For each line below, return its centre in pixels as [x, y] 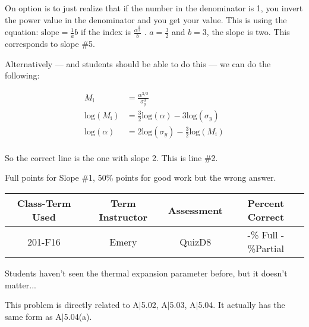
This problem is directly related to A [72, 305]
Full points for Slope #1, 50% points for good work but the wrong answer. [141, 177]
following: [22, 75]
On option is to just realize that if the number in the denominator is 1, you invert [154, 8]
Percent [266, 203]
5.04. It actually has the [242, 305]
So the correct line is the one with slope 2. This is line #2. [111, 157]
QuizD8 [196, 241]
